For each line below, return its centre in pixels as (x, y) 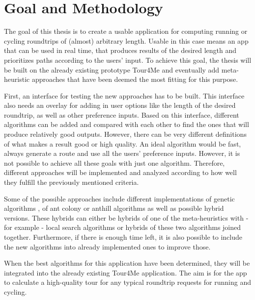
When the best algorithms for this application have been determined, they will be (127, 263)
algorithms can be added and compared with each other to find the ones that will (127, 124)
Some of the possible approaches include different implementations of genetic (119, 198)
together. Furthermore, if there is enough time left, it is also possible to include (123, 237)
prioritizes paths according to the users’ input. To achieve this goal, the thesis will (128, 60)
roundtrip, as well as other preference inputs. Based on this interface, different (122, 114)
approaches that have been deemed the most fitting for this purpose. (135, 79)
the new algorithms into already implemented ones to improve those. (107, 246)
